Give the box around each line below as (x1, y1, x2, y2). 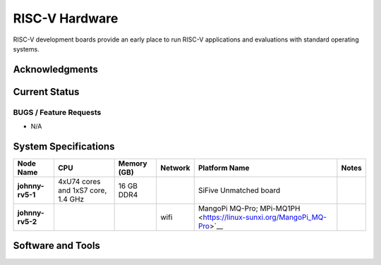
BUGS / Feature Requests (13, 107, 102, 117)
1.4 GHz (57, 195, 85, 204)
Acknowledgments (13, 63, 99, 75)
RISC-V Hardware (13, 11, 119, 26)
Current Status (13, 85, 80, 98)
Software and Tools (13, 240, 100, 252)
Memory (118, 159, 147, 168)
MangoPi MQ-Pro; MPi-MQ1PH (198, 204, 301, 214)
